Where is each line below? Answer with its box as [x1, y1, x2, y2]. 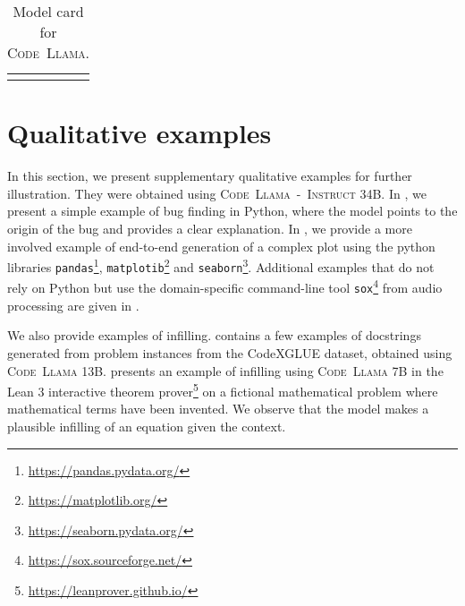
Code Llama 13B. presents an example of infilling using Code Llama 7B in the [7, 361, 444, 380]
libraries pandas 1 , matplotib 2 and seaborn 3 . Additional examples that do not [7, 255, 435, 276]
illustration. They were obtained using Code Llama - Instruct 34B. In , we [7, 184, 427, 202]
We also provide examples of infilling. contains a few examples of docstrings [7, 326, 421, 345]
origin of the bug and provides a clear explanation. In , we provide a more [7, 218, 412, 237]
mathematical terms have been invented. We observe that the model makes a [7, 399, 429, 418]
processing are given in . [7, 295, 139, 314]
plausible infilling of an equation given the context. [7, 416, 286, 435]
